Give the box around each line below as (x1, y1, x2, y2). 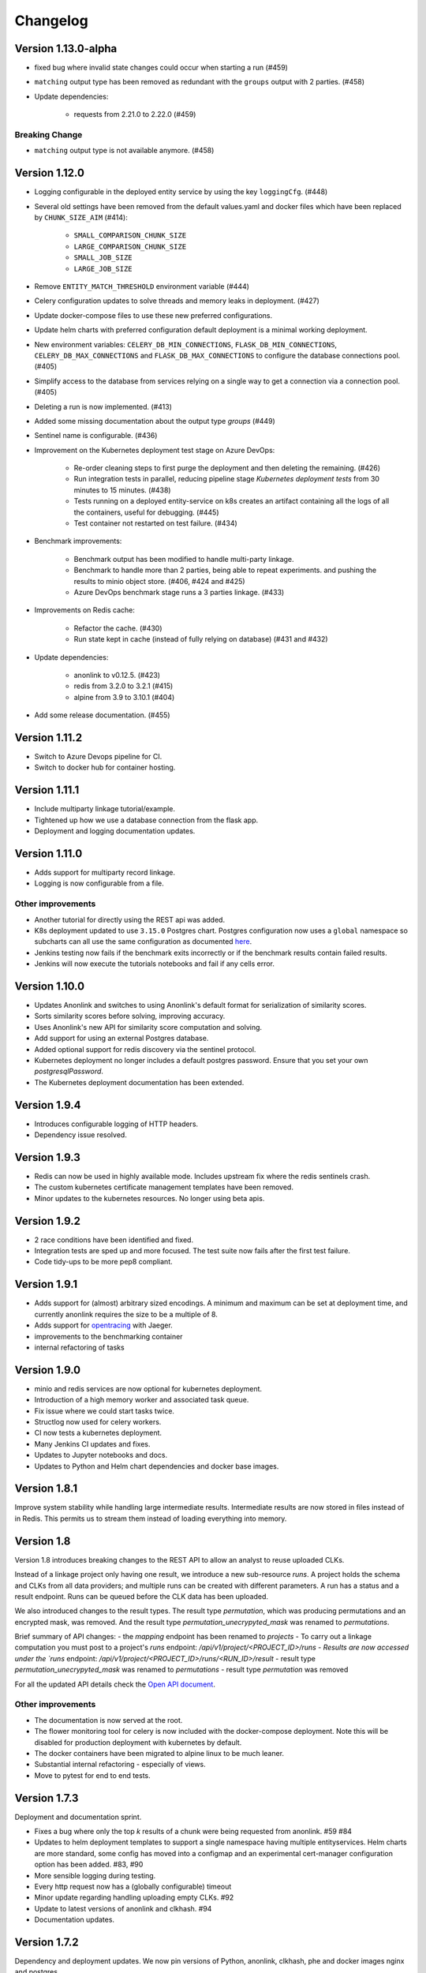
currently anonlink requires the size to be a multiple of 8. (34, 1309, 219, 1319)
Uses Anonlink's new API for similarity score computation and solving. (34, 1022, 263, 1031)
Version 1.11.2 (14, 731, 83, 744)
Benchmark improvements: (34, 537, 122, 546)
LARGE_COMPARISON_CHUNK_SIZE (73, 241, 187, 251)
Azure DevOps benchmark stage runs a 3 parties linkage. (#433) (73, 588, 285, 597)
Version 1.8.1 (14, 1482, 78, 1496)
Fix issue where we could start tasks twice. (34, 1406, 175, 1416)
